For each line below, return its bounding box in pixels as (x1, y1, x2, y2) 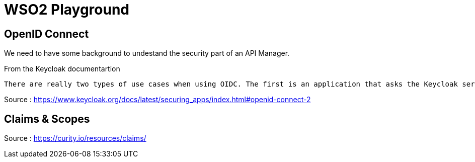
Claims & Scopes (4, 112, 90, 125)
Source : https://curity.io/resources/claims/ (4, 134, 146, 143)
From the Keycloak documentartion (4, 64, 120, 73)
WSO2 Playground (4, 1, 130, 18)
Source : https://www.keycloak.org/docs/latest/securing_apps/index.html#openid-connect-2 (4, 95, 311, 104)
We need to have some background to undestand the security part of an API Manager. (4, 49, 290, 58)
